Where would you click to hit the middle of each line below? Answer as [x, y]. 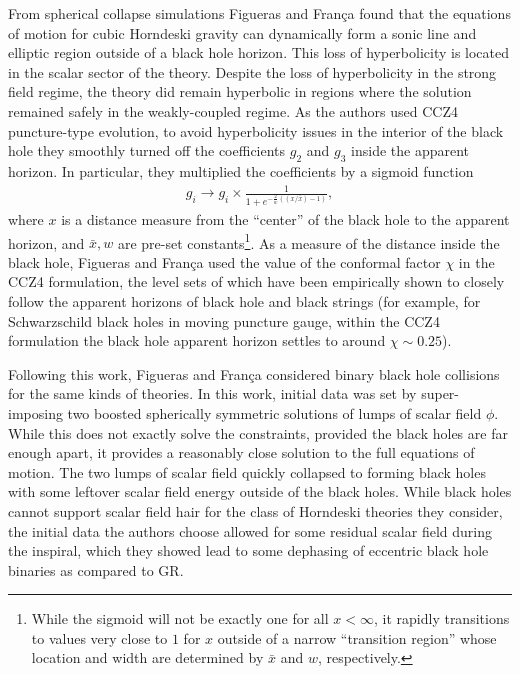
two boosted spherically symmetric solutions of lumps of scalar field [274, 412]
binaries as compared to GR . [96, 569]
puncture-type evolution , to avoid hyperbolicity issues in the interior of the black [256, 130]
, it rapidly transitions [441, 618]
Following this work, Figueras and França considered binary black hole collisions [254, 373]
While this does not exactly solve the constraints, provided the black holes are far [258, 432]
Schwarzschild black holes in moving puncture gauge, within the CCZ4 [224, 320]
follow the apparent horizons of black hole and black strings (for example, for [244, 300]
